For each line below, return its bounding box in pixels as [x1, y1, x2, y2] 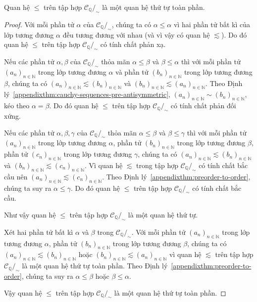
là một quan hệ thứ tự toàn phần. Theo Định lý [22, 260, 168, 271]
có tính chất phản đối [170, 100, 236, 111]
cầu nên [4, 171, 28, 181]
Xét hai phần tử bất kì [4, 226, 73, 237]
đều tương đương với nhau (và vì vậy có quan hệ [62, 29, 210, 40]
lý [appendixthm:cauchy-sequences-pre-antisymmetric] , [4, 89, 170, 99]
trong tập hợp [136, 160, 178, 170]
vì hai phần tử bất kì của [173, 19, 251, 29]
